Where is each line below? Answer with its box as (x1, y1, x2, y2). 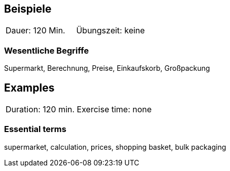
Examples (4, 81, 55, 94)
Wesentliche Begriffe (4, 45, 89, 56)
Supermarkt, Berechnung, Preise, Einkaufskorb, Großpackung (4, 64, 210, 73)
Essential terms (4, 124, 66, 135)
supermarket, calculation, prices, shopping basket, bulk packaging (4, 142, 226, 151)
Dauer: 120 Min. (6, 25, 65, 36)
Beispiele (4, 3, 52, 15)
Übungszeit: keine (76, 25, 145, 36)
